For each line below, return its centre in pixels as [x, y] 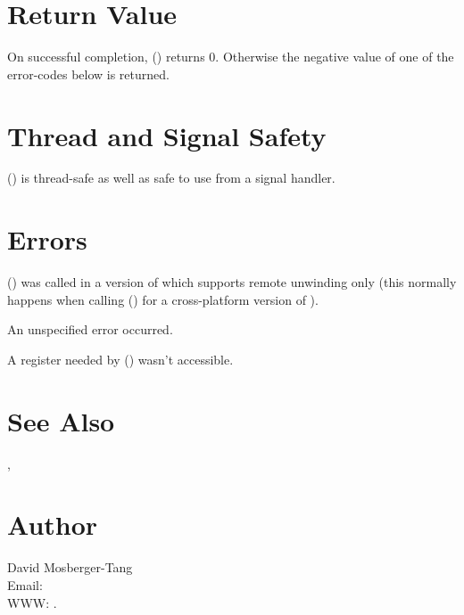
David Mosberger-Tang [70, 567]
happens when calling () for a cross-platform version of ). [163, 299]
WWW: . [32, 602]
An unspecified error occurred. [90, 329]
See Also [61, 420]
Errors [47, 239]
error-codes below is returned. [88, 74]
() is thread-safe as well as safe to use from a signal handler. [171, 178]
